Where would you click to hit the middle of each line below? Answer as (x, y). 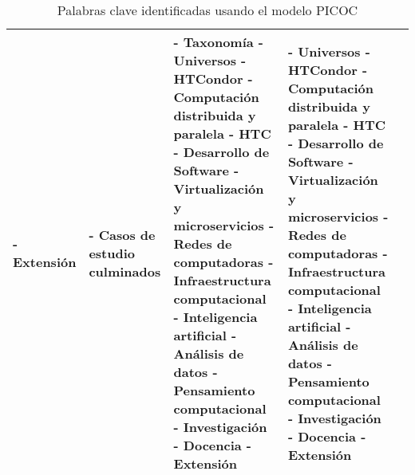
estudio (112, 253)
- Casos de (122, 234)
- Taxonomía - (218, 42)
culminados (125, 271)
